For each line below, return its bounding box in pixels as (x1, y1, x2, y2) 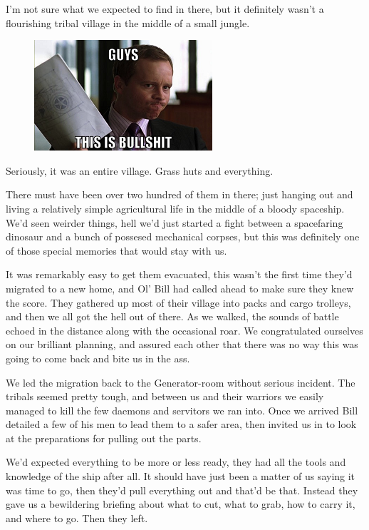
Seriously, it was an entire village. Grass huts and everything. (6, 163, 274, 178)
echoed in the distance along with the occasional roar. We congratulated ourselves (6, 322, 363, 337)
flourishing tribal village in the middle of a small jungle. (6, 15, 250, 30)
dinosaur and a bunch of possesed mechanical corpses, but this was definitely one (6, 229, 360, 244)
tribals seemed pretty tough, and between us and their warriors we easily (6, 389, 324, 404)
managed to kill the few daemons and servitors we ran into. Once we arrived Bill (6, 402, 358, 417)
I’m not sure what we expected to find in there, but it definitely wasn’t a (6, 1, 324, 16)
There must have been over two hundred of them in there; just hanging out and (6, 187, 353, 202)
